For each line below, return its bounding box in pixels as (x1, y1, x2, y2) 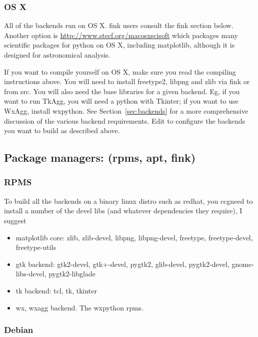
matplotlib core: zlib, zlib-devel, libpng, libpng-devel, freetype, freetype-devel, (15, 232, 253, 242)
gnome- (231, 258, 254, 269)
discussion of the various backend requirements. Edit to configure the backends (4, 115, 245, 126)
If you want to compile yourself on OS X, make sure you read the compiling (4, 66, 236, 77)
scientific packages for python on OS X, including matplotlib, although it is (4, 40, 235, 50)
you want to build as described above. (4, 125, 120, 136)
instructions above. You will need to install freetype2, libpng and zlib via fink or (4, 76, 250, 87)
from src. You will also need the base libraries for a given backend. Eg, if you (4, 86, 240, 96)
